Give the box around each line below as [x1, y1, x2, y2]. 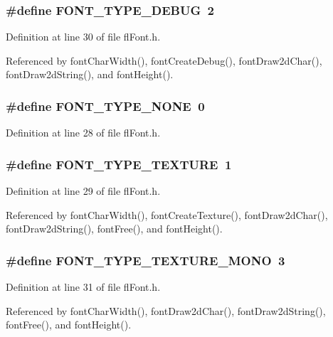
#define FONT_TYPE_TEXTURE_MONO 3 [6, 251, 285, 269]
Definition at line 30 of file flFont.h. [6, 29, 161, 44]
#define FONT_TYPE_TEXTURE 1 [6, 155, 232, 173]
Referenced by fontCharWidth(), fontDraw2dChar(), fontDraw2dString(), [6, 303, 326, 318]
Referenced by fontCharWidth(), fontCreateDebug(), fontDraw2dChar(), [6, 53, 322, 68]
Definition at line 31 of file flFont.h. [6, 279, 161, 294]
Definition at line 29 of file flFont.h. [6, 183, 161, 198]
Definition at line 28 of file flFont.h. [6, 125, 161, 140]
